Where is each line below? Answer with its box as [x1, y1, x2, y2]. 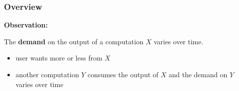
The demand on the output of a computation [4, 36, 143, 46]
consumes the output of [87, 69, 159, 79]
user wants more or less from [15, 53, 102, 63]
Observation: [4, 20, 48, 30]
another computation [15, 69, 79, 79]
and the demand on [169, 69, 228, 79]
